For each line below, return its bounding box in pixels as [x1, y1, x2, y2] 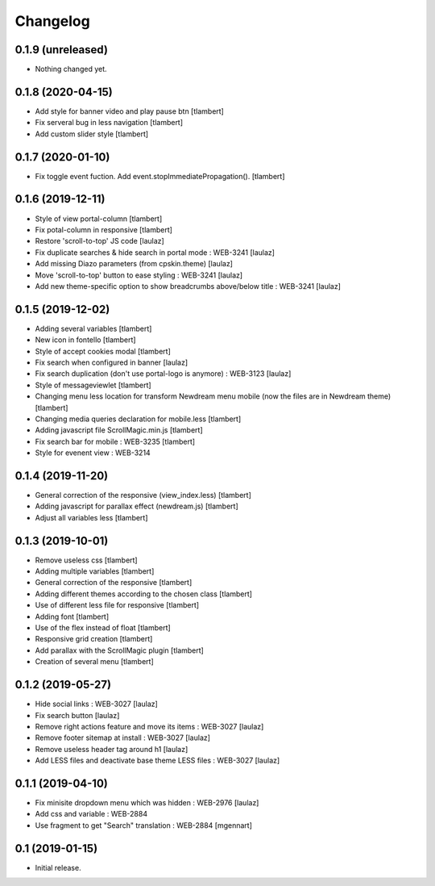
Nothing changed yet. [35, 65, 108, 74]
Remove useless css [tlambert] [35, 555, 138, 565]
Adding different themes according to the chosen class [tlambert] [35, 589, 253, 599]
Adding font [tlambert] [35, 612, 110, 621]
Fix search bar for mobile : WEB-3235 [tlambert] [35, 437, 196, 446]
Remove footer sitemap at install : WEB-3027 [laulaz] [35, 733, 211, 742]
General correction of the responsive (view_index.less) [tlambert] [35, 491, 251, 500]
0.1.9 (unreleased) [14, 43, 109, 56]
